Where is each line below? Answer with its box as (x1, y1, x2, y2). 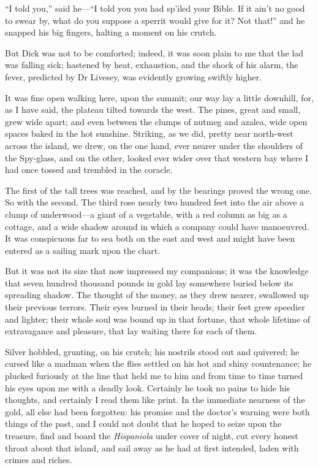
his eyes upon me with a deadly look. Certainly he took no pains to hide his (5, 381, 290, 394)
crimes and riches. (5, 453, 72, 466)
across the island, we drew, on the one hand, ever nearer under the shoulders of (5, 139, 303, 152)
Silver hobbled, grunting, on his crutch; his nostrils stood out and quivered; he (5, 345, 300, 358)
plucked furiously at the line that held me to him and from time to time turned (5, 369, 303, 382)
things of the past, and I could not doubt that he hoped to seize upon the (5, 417, 282, 430)
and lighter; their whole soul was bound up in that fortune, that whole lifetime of (5, 312, 311, 325)
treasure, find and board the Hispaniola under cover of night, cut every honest (5, 429, 298, 442)
